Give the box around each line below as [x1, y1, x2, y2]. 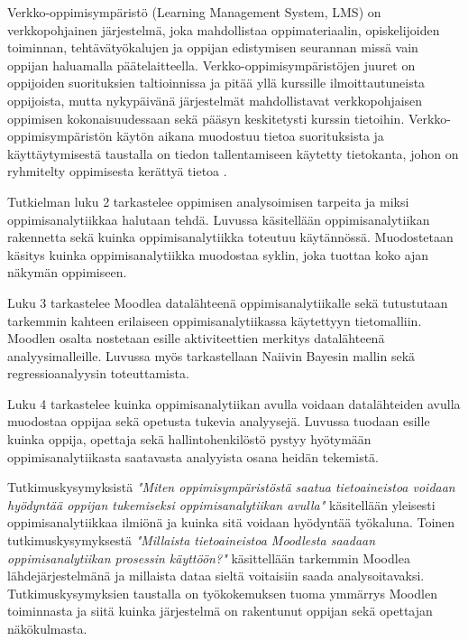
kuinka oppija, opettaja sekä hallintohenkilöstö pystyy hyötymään [7, 430, 372, 449]
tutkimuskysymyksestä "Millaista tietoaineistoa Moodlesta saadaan [7, 531, 376, 550]
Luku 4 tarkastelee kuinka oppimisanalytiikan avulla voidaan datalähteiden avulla [7, 394, 461, 413]
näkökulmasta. [7, 619, 87, 637]
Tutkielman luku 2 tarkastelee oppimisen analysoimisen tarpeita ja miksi [7, 191, 409, 210]
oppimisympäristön [7, 126, 113, 145]
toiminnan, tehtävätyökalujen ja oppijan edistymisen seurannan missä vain [7, 38, 418, 57]
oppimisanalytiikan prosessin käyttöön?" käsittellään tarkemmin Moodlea [7, 548, 410, 567]
